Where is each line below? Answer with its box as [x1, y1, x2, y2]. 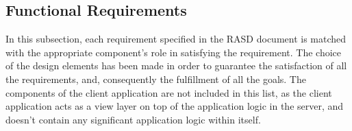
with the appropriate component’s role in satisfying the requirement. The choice [5, 45, 342, 59]
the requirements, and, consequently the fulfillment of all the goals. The [5, 71, 306, 86]
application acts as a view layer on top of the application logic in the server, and [5, 99, 344, 113]
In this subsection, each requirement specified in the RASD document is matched [5, 32, 347, 46]
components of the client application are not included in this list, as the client [5, 85, 332, 99]
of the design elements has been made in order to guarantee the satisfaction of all [5, 58, 347, 73]
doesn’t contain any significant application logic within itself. [5, 112, 261, 126]
